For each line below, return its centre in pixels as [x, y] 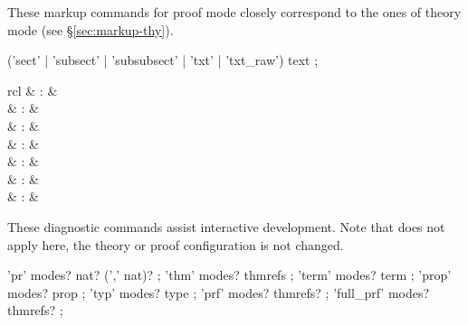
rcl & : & [33, 90]
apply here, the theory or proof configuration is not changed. [176, 244]
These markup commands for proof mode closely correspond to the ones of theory [234, 12]
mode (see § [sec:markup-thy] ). [91, 29]
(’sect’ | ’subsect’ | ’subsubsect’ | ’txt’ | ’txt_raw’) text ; [163, 60]
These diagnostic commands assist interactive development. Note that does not [226, 226]
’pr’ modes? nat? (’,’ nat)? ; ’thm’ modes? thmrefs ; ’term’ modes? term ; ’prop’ [229, 275]
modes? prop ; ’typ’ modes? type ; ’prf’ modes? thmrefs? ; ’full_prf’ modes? [219, 292]
